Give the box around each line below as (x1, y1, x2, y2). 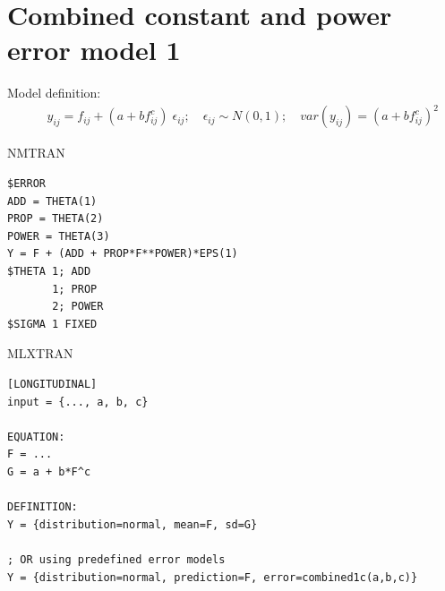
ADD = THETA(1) (7, 194, 98, 208)
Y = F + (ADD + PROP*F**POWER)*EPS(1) (7, 247, 238, 261)
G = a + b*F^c (7, 465, 91, 478)
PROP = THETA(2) (7, 212, 104, 226)
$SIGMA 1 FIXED (7, 317, 98, 330)
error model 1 (7, 31, 181, 68)
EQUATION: (7, 430, 65, 443)
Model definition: (7, 83, 101, 102)
